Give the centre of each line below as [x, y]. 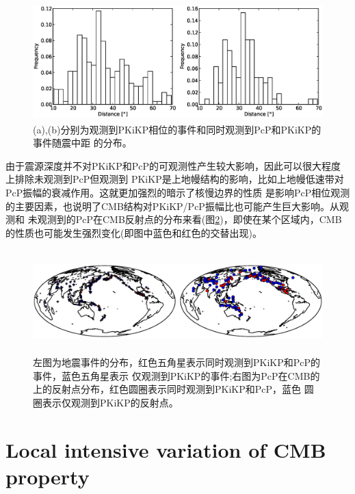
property [48, 476]
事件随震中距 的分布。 [82, 143]
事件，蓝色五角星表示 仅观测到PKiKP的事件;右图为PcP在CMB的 [176, 375]
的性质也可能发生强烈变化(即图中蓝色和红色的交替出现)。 [134, 232]
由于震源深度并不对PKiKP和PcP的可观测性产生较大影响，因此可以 [154, 165]
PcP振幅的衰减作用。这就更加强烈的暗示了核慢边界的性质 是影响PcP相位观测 [178, 193]
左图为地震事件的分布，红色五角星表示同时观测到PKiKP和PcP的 [177, 362]
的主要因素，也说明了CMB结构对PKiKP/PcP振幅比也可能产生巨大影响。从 [172, 206]
